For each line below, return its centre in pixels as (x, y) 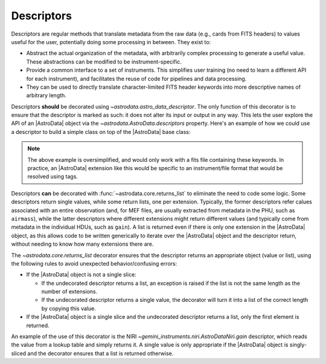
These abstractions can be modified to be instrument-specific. (104, 62)
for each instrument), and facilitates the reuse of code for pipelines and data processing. (136, 78)
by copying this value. (69, 308)
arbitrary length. (46, 95)
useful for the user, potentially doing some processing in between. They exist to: (111, 42)
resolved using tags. (53, 177)
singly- (298, 345)
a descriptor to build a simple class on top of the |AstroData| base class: (101, 132)
